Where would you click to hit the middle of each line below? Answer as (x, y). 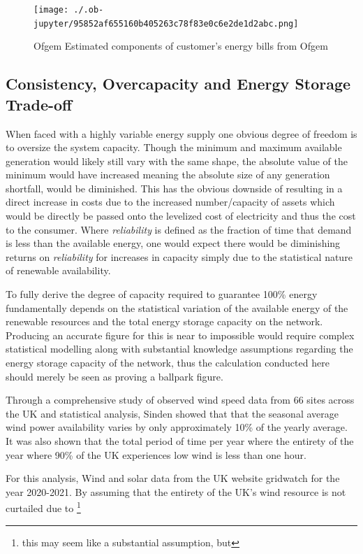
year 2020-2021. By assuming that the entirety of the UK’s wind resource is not (176, 491)
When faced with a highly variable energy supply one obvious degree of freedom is (181, 133)
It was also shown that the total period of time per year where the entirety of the (180, 440)
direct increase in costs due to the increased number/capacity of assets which (170, 202)
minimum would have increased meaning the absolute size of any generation (168, 175)
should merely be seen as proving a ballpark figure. (114, 376)
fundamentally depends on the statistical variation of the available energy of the (177, 307)
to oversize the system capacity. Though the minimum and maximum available (174, 147)
